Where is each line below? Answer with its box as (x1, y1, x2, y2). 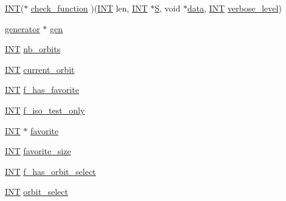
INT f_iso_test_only (5, 103, 85, 116)
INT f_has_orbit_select (5, 165, 96, 177)
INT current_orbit (5, 63, 75, 75)
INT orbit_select (5, 185, 68, 198)
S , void (155, 2, 181, 14)
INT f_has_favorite (5, 83, 79, 96)
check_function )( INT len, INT (30, 2, 148, 14)
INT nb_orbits (5, 43, 61, 55)
